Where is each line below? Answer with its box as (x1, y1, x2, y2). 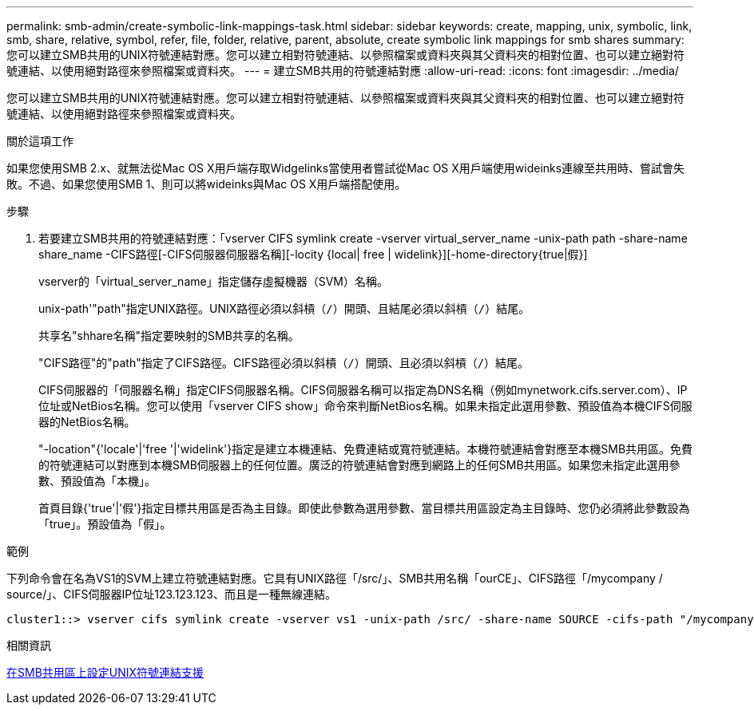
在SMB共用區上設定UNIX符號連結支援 (6, 666, 204, 679)
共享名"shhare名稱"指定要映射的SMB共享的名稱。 (38, 329, 300, 342)
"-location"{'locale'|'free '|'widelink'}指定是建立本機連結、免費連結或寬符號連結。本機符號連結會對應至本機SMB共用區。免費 (38, 442, 693, 456)
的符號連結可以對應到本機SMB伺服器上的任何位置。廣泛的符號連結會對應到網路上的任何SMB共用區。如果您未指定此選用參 (38, 458, 681, 472)
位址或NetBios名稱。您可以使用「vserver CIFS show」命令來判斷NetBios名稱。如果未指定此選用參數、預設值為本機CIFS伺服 (38, 399, 692, 413)
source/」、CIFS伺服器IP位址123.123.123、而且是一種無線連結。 (6, 587, 336, 601)
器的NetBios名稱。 (38, 415, 136, 429)
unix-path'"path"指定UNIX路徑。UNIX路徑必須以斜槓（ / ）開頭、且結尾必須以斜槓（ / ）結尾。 (38, 302, 530, 315)
